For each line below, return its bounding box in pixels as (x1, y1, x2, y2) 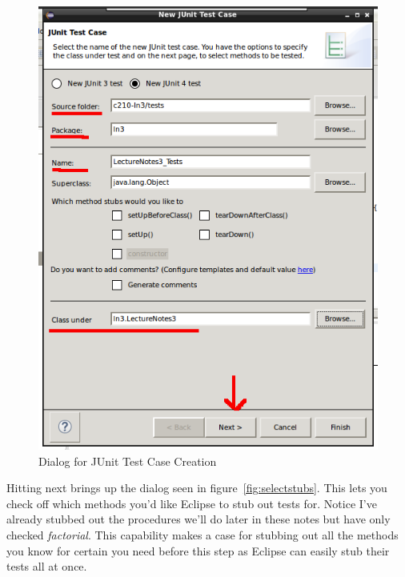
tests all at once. (6, 558, 87, 575)
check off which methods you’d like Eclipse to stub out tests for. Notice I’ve (6, 495, 377, 511)
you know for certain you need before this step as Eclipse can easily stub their (6, 542, 390, 559)
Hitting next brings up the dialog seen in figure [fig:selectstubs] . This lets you (6, 479, 387, 496)
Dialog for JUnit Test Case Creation (38, 452, 217, 469)
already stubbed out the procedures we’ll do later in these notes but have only (6, 511, 391, 527)
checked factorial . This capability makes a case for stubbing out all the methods (6, 526, 399, 543)
